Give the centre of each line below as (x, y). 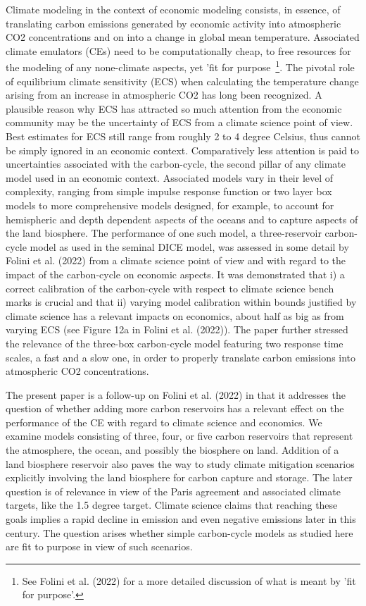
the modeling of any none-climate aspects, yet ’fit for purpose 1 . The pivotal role (180, 66)
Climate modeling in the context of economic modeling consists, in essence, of (173, 9)
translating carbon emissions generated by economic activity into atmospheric (173, 23)
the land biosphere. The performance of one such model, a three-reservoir (164, 233)
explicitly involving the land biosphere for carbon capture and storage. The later (179, 477)
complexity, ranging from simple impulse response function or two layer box (169, 191)
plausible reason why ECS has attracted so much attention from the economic (174, 108)
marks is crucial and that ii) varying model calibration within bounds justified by (181, 302)
